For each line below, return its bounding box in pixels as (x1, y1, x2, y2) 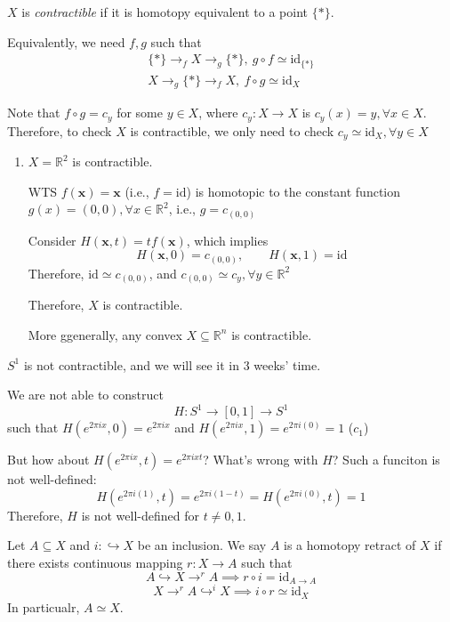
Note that (7, 103, 60, 122)
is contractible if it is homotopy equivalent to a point (21, 3, 309, 20)
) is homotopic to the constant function (186, 182, 401, 200)
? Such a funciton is (332, 450, 440, 469)
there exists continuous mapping (7, 553, 183, 572)
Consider (28, 230, 76, 249)
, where (198, 103, 238, 122)
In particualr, (7, 597, 80, 616)
